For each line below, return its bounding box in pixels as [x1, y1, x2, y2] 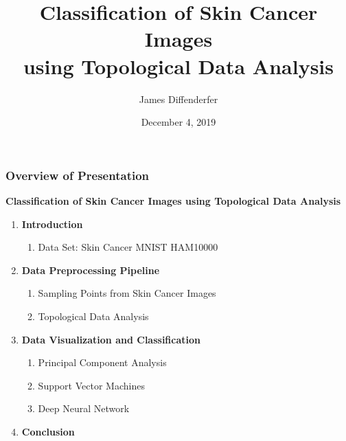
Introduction [21, 216, 83, 231]
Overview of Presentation [5, 166, 150, 183]
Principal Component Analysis [38, 355, 167, 370]
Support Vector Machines [38, 378, 145, 392]
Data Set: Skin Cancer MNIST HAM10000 [38, 240, 218, 254]
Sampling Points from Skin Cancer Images [38, 286, 216, 300]
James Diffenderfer [139, 91, 218, 106]
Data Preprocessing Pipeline [21, 262, 160, 277]
